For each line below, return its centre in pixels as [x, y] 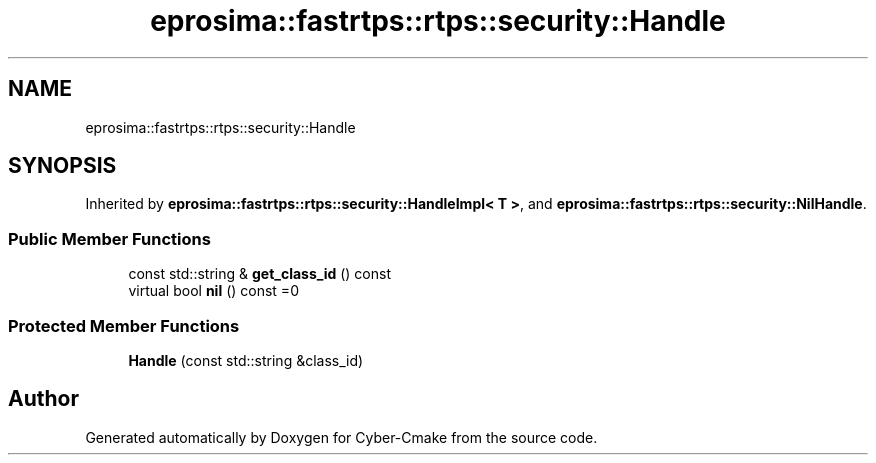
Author [43, 399]
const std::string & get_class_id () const [260, 274]
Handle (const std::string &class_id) [246, 360]
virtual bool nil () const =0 [213, 291]
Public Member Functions [109, 238]
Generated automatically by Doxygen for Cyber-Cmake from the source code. [341, 437]
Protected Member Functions [124, 325]
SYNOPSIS [62, 166]
